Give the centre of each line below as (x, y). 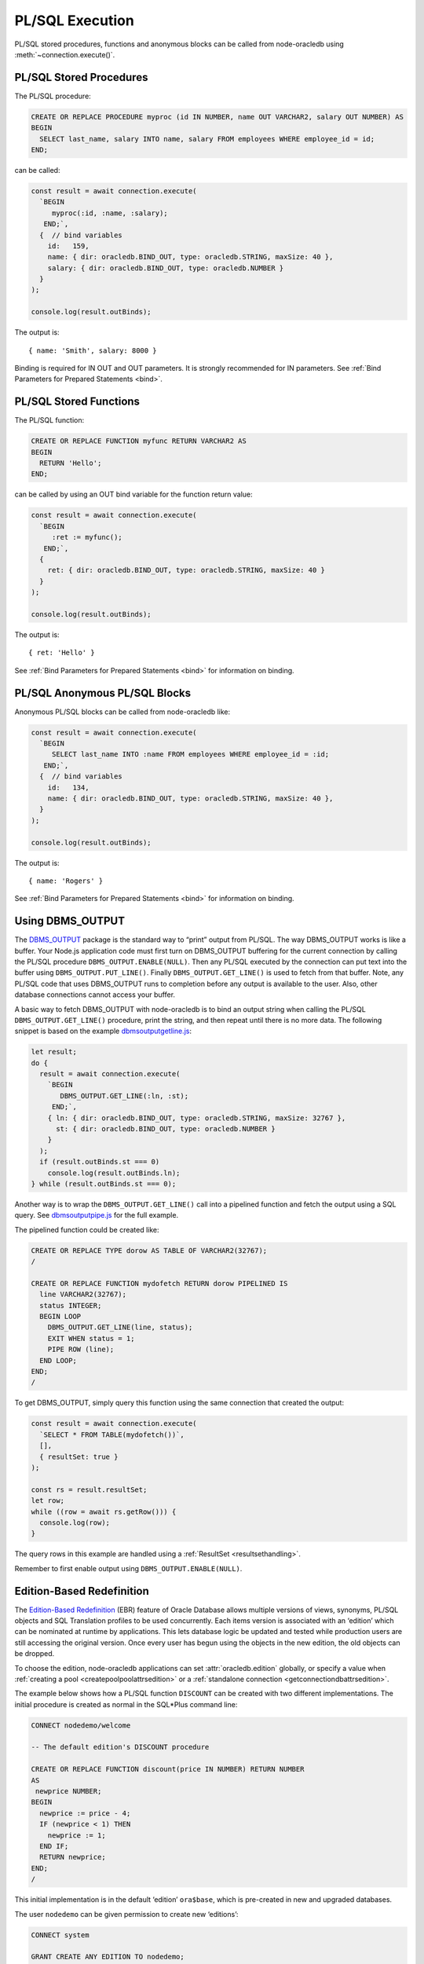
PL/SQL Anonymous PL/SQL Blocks (103, 693)
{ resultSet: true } (79, 1457)
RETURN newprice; (73, 1857)
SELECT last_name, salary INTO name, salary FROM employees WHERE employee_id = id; (207, 139)
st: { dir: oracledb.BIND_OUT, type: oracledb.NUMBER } (166, 1129)
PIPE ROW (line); (81, 1350)
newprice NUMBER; (69, 1792)
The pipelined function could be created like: (87, 1229)
